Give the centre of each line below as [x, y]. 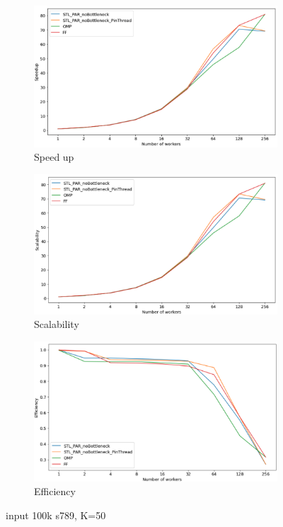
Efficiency [55, 491]
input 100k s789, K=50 [56, 515]
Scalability [57, 324]
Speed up [54, 157]
